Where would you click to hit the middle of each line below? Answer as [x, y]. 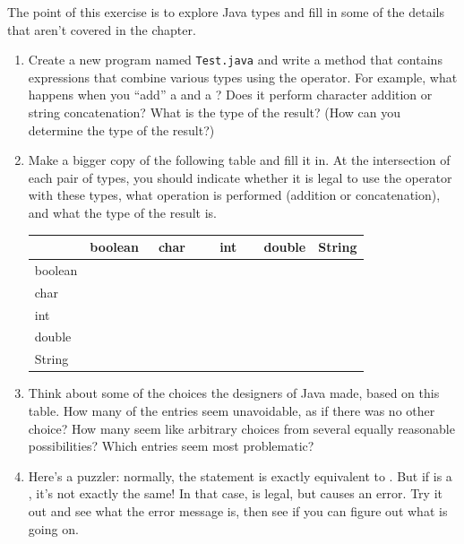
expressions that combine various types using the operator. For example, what [243, 77]
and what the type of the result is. [122, 212]
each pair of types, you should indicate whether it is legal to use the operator [240, 177]
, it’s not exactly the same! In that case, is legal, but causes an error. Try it [235, 493]
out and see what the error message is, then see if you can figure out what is [238, 510]
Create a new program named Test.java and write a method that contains [235, 60]
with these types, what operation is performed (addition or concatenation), [234, 195]
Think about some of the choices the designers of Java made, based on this [234, 393]
